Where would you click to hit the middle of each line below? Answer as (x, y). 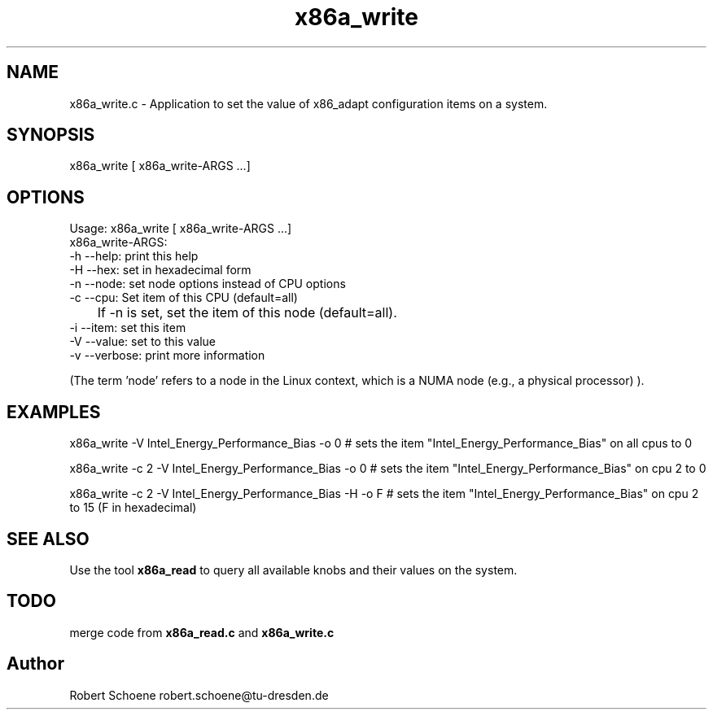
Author (35, 664)
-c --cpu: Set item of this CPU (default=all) (184, 298)
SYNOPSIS (51, 135)
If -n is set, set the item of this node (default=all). (247, 313)
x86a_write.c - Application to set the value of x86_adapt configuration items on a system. (308, 103)
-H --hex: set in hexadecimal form (160, 270)
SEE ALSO (48, 539)
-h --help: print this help (134, 256)
